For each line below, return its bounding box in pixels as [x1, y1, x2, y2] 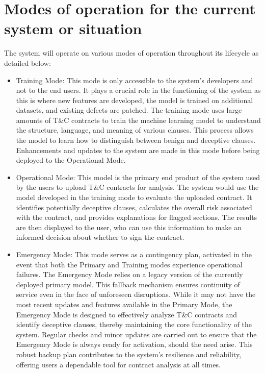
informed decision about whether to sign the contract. [16, 232, 184, 242]
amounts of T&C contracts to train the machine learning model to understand [16, 114, 261, 125]
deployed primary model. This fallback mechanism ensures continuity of [16, 279, 240, 289]
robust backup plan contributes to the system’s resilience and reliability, [16, 349, 242, 359]
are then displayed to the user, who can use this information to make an [16, 221, 242, 232]
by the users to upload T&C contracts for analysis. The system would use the [16, 182, 259, 192]
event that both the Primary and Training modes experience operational [16, 259, 243, 269]
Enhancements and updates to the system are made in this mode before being [16, 144, 260, 155]
